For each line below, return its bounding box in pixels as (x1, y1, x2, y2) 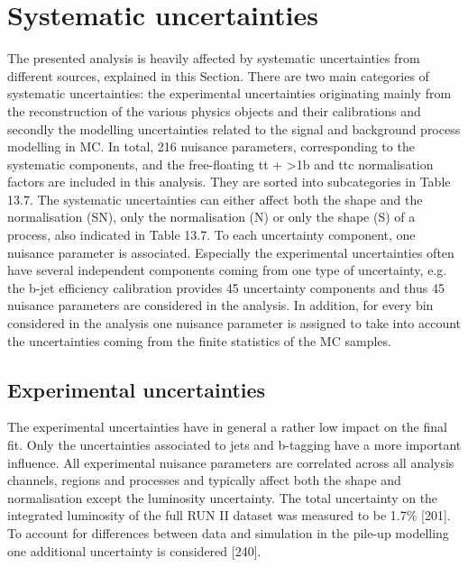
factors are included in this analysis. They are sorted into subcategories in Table (7, 172, 451, 191)
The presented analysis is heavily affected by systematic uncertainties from (7, 49, 420, 68)
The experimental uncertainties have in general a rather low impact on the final (7, 417, 447, 436)
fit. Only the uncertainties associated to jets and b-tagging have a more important (7, 435, 462, 454)
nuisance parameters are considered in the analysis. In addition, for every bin (7, 296, 434, 315)
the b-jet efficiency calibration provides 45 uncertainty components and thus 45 (7, 278, 445, 297)
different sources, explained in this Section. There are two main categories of (7, 66, 429, 85)
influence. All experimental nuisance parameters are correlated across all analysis (7, 453, 454, 471)
